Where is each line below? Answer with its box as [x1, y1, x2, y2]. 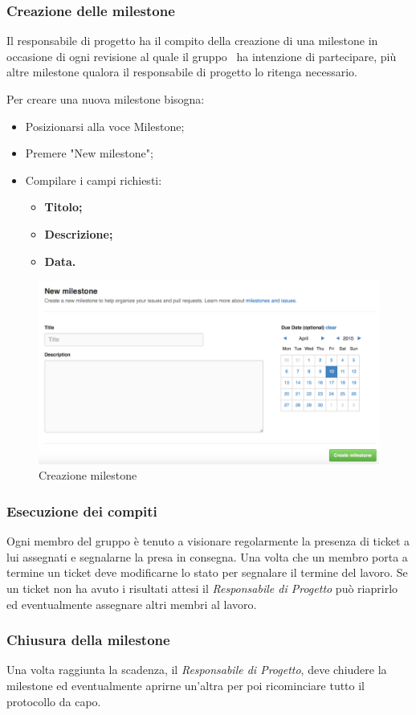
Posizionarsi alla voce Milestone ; [25, 117, 185, 134]
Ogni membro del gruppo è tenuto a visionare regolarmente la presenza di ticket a [6, 533, 410, 550]
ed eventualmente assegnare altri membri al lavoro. [6, 595, 257, 612]
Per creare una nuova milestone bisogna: [6, 91, 205, 107]
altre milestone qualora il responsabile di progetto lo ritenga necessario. [6, 63, 357, 80]
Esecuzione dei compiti [6, 500, 157, 521]
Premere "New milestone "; [25, 145, 153, 161]
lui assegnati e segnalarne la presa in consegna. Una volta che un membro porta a [6, 548, 408, 565]
